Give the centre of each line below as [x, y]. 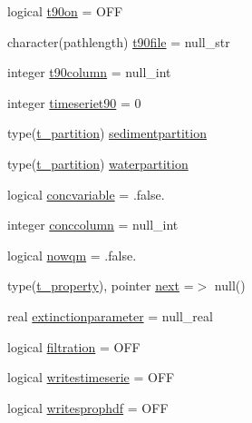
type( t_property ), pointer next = [101, 285]
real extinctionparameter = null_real [110, 315]
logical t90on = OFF [65, 11]
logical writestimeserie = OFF [91, 377]
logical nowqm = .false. [72, 255]
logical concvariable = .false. [86, 194]
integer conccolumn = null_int [93, 225]
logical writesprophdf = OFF [88, 407]
